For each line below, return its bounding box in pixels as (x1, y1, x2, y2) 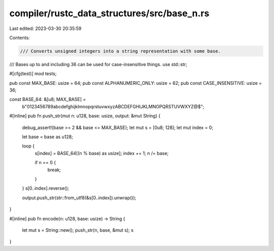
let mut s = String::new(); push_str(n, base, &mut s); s (22, 227, 134, 233)
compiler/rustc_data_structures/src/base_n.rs (9, 8, 210, 19)
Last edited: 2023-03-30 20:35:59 (9, 25, 82, 32)
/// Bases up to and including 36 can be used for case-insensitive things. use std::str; (9, 61, 188, 67)
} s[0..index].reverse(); (22, 185, 70, 192)
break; (47, 167, 61, 173)
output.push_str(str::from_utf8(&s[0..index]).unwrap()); (22, 195, 136, 201)
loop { (22, 143, 35, 149)
